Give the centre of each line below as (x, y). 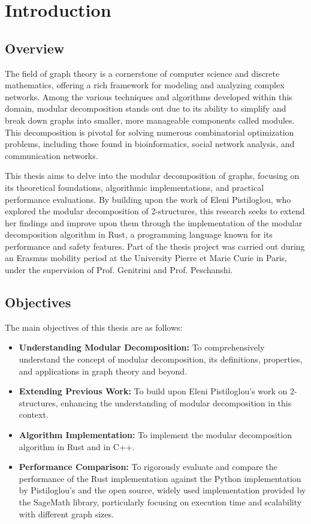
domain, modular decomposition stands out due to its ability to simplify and (146, 108)
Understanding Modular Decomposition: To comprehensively (142, 347)
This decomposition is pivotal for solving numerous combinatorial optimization (150, 132)
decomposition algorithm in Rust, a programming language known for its (139, 234)
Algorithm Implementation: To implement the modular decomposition (155, 435)
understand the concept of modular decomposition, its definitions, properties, (161, 359)
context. (34, 414)
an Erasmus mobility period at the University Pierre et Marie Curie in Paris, (146, 258)
